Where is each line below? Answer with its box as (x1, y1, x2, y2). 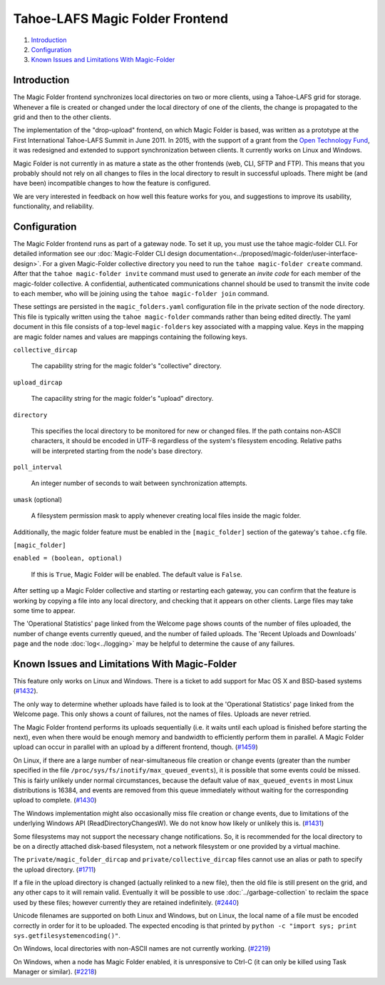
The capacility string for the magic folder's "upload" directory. (31, 394, 214, 403)
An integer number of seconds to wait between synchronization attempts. (31, 479, 247, 488)
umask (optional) (13, 495, 63, 504)
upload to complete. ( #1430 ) (13, 796, 97, 805)
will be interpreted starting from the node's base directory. (31, 446, 203, 455)
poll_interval (13, 464, 63, 471)
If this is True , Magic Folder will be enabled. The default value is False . (31, 570, 242, 578)
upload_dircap (13, 378, 63, 387)
